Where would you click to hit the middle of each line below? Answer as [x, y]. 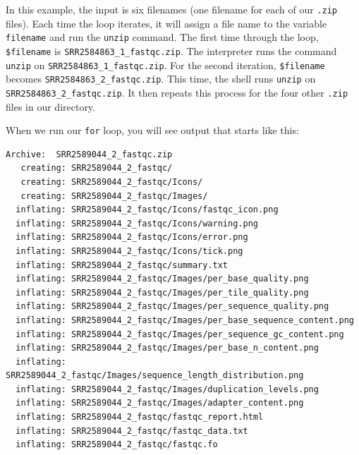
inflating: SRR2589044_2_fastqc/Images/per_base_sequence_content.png [185, 320]
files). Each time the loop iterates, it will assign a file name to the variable [166, 23]
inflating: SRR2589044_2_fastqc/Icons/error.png [132, 237]
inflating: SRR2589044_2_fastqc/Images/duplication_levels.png [167, 389]
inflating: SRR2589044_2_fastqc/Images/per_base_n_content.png [167, 348]
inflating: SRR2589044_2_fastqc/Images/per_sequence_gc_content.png [180, 334]
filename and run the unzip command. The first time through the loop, [162, 37]
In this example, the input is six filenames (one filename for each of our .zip [172, 9]
